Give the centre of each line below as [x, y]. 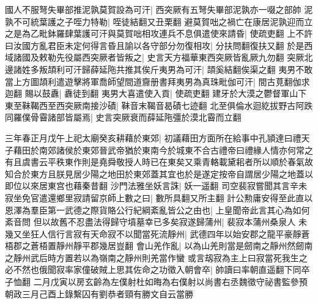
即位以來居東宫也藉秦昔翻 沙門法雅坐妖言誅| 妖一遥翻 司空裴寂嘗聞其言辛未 [156, 186]
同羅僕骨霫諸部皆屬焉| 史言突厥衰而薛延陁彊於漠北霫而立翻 [123, 117]
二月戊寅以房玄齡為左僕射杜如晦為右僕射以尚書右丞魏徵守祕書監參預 [170, 282]
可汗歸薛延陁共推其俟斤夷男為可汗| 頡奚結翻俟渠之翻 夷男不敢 [189, 69]
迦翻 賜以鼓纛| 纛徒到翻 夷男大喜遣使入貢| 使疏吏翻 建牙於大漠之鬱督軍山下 [156, 93]
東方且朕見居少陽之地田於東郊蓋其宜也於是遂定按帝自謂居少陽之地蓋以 [172, 173]
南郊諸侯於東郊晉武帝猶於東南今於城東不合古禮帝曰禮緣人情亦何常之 [176, 150]
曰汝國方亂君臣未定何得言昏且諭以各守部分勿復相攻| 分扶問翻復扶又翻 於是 [155, 45]
